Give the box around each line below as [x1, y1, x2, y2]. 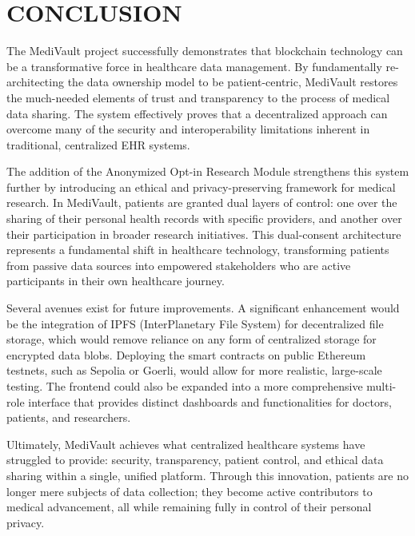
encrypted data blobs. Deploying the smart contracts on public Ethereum [6, 346, 366, 363]
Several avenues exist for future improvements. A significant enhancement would [6, 300, 400, 316]
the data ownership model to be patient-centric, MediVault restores [67, 73, 398, 90]
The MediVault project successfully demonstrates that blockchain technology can [6, 42, 403, 59]
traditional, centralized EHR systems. [6, 136, 190, 153]
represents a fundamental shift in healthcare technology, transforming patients [6, 241, 389, 258]
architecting [6, 73, 64, 90]
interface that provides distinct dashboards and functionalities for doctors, [28, 393, 392, 410]
